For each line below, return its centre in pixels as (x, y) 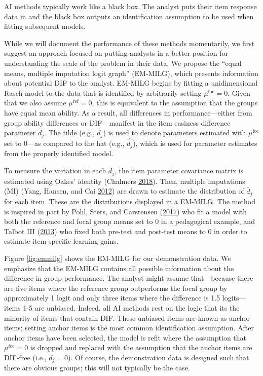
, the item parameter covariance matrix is (179, 171)
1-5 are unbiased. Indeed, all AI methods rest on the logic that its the (131, 307)
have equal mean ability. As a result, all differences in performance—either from (128, 112)
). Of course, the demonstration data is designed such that (159, 357)
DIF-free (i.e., (25, 357)
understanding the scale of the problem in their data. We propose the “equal (123, 63)
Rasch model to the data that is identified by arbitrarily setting (103, 92)
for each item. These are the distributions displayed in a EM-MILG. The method (130, 201)
